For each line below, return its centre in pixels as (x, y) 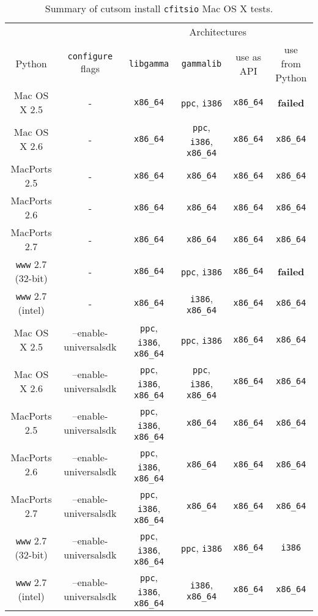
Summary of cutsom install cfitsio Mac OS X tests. (159, 8)
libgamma (149, 63)
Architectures (218, 32)
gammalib (202, 63)
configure (90, 56)
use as (249, 56)
